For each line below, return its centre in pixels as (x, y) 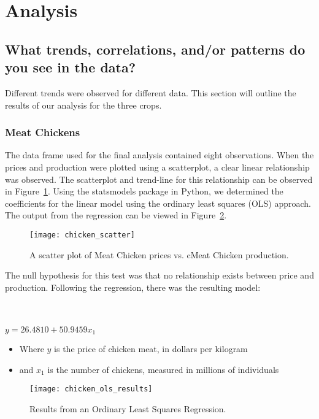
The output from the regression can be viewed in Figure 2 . (116, 215)
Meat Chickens (43, 132)
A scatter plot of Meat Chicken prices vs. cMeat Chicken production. (159, 254)
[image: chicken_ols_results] (91, 389)
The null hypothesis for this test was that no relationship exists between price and (159, 275)
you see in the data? (71, 67)
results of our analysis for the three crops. (83, 105)
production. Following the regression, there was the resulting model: (133, 287)
